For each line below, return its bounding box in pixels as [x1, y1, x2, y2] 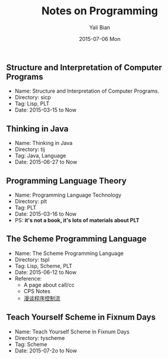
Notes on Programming [41, 4, 159, 18]
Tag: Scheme [14, 341, 47, 348]
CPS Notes [23, 287, 50, 295]
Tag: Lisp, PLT [14, 100, 50, 108]
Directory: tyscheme [14, 334, 65, 341]
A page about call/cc [23, 281, 75, 288]
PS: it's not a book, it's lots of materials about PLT [14, 216, 140, 223]
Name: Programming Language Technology [14, 191, 122, 199]
